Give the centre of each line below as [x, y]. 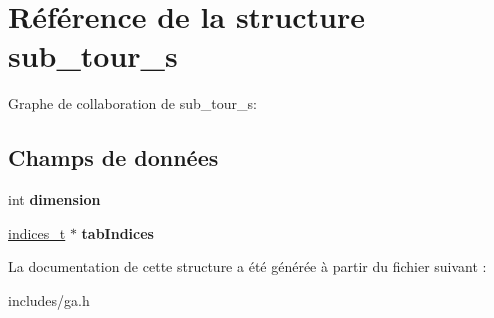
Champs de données [113, 157]
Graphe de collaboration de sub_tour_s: [132, 103]
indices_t [37, 232]
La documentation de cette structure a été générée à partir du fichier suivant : [247, 266]
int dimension [54, 199]
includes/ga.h [49, 299]
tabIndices [117, 232]
